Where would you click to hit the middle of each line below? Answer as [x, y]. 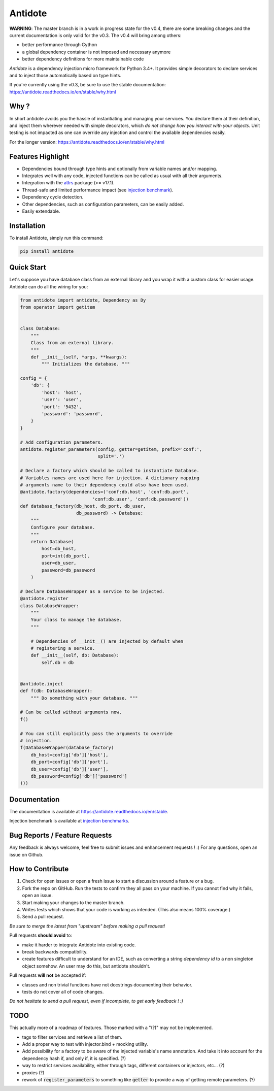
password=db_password [68, 570]
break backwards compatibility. [55, 951]
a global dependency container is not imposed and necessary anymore [96, 52]
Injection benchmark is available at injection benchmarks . [69, 821]
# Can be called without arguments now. [71, 712]
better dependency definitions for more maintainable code [83, 59]
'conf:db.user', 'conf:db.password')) [140, 499]
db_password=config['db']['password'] [79, 776]
